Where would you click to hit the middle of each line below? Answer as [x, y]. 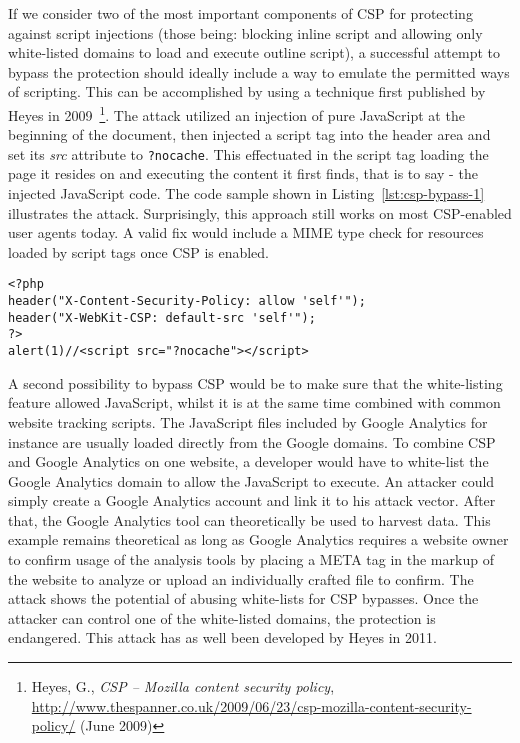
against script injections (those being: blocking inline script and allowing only [245, 32]
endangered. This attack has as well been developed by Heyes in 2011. [222, 637]
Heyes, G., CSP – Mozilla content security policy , [183, 686]
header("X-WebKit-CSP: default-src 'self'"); [162, 317]
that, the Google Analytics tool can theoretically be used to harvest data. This [249, 519]
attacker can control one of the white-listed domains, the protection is [222, 617]
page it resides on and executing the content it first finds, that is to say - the [243, 173]
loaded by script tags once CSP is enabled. [139, 251]
